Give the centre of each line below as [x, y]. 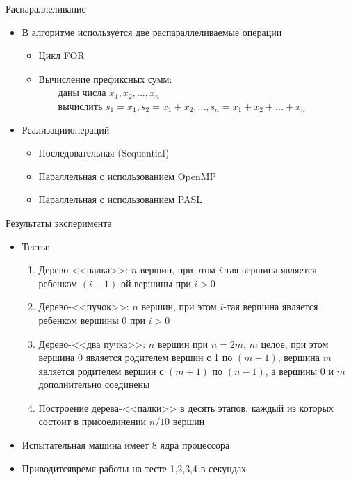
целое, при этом [295, 343]
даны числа [82, 92]
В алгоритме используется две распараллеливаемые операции [152, 32]
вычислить [80, 105]
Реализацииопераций [66, 129]
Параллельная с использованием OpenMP [128, 176]
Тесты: [36, 246]
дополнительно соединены [94, 384]
